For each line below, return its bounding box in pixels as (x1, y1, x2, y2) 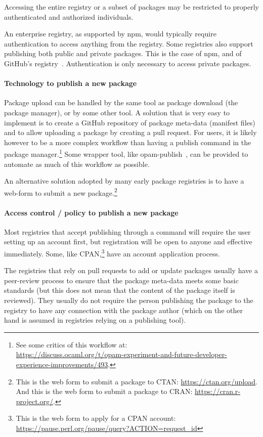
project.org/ (16, 396, 54, 406)
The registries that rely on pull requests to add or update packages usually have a (4, 265, 258, 276)
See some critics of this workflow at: (16, 339, 127, 349)
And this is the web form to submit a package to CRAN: (16, 386, 193, 397)
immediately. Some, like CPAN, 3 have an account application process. (4, 247, 221, 258)
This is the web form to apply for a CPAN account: (16, 413, 176, 423)
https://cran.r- (194, 386, 240, 397)
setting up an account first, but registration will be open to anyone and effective (4, 236, 252, 247)
